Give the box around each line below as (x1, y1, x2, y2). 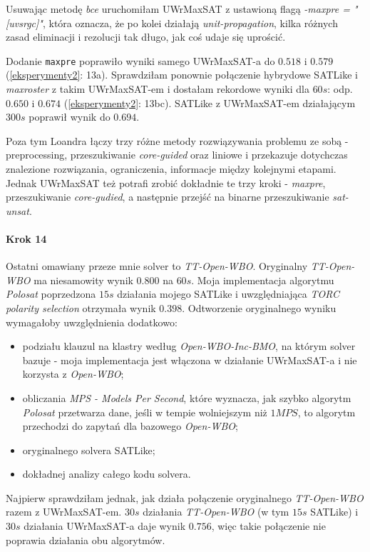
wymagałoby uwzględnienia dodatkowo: (6, 314, 178, 329)
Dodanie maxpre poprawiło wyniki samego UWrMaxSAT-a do (6, 53, 275, 68)
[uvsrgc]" (6, 15, 43, 30)
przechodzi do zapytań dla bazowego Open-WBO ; (22, 418, 238, 433)
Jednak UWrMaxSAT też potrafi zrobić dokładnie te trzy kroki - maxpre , (6, 175, 326, 190)
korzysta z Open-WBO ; (22, 366, 124, 381)
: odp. (327, 81, 353, 96)
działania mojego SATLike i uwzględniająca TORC (117, 286, 340, 301)
